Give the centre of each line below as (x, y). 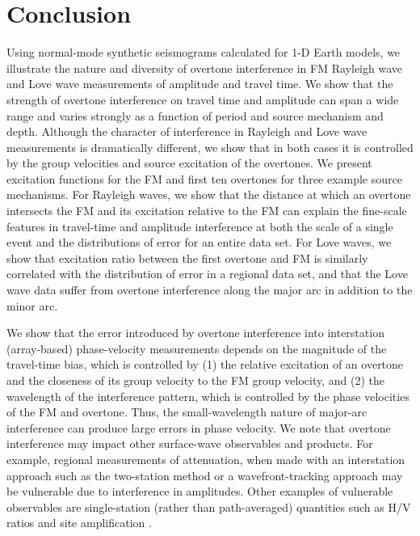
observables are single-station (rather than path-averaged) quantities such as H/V (209, 506)
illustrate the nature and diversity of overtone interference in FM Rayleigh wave (204, 68)
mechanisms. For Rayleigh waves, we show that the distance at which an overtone (209, 194)
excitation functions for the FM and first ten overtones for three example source (204, 178)
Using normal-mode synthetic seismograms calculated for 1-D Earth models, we (204, 52)
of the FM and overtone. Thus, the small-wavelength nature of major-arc (187, 412)
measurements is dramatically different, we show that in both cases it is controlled (210, 147)
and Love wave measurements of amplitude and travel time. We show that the (200, 84)
